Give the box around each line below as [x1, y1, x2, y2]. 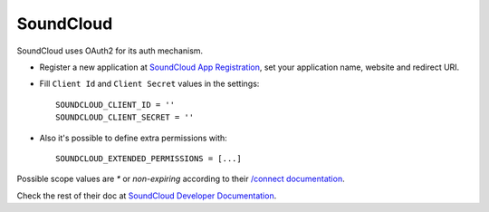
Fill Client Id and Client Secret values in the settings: [39, 78, 260, 90]
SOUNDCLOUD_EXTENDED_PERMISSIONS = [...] [55, 153, 242, 163]
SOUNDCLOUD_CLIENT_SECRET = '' [55, 112, 195, 122]
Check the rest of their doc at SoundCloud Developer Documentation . [16, 190, 277, 201]
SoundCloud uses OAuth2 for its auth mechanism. [16, 45, 204, 56]
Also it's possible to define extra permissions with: [39, 132, 228, 143]
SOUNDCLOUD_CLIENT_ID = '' [55, 100, 176, 110]
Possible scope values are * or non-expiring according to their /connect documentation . [16, 173, 345, 185]
